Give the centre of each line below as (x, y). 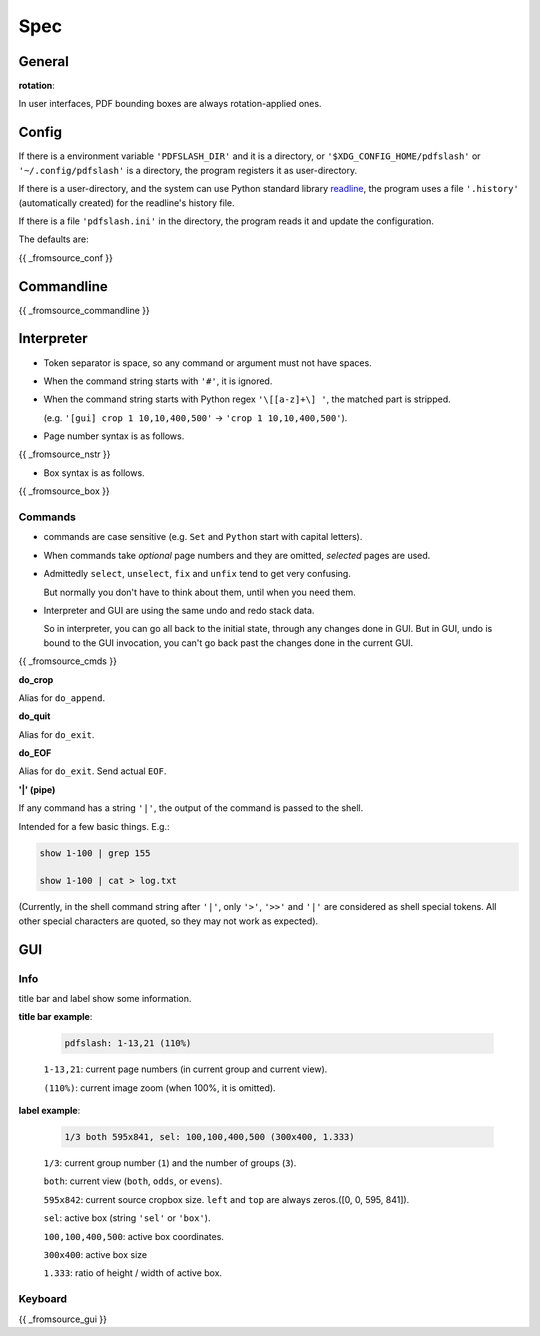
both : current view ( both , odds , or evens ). (133, 1181)
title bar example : (55, 1017)
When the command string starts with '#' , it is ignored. (158, 381)
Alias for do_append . (61, 697)
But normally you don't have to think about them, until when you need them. (200, 592)
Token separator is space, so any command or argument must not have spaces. (207, 362)
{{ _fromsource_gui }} (62, 1319)
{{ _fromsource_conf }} (66, 257)
